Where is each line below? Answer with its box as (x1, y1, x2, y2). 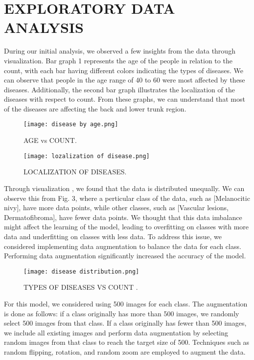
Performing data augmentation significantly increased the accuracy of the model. (4, 250, 246, 261)
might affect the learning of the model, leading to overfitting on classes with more (4, 222, 249, 232)
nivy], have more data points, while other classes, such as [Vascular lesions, (4, 202, 229, 213)
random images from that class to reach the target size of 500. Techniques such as (4, 337, 250, 347)
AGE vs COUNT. (23, 135, 77, 145)
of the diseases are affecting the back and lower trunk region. (4, 103, 186, 113)
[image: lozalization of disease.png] (23, 152, 150, 160)
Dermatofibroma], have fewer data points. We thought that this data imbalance (4, 212, 242, 222)
